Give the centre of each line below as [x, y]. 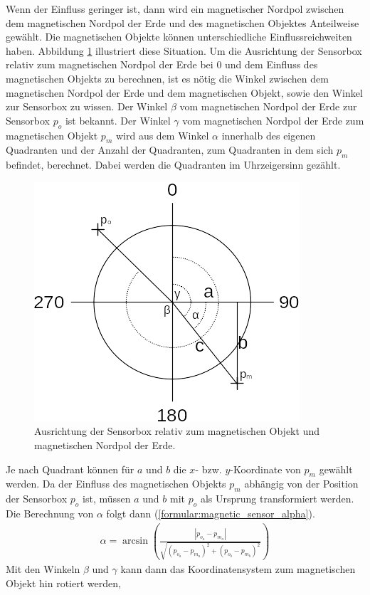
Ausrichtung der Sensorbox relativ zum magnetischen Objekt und [177, 431]
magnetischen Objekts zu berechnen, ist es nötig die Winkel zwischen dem [167, 78]
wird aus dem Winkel [162, 135]
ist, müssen [107, 499]
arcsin [135, 541]
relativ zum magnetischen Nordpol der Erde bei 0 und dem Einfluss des [162, 64]
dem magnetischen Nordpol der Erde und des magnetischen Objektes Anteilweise [183, 22]
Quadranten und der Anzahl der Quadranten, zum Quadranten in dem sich [170, 150]
